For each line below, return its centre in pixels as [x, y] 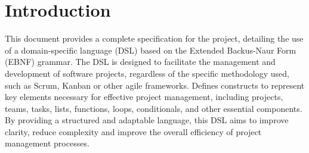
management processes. [47, 143]
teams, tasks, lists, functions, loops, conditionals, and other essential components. [154, 108]
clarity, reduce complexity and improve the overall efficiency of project [133, 131]
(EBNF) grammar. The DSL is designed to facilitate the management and [140, 62]
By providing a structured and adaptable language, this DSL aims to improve [147, 120]
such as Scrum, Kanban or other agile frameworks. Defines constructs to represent [155, 85]
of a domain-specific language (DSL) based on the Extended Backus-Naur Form [151, 50]
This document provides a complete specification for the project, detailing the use [154, 38]
